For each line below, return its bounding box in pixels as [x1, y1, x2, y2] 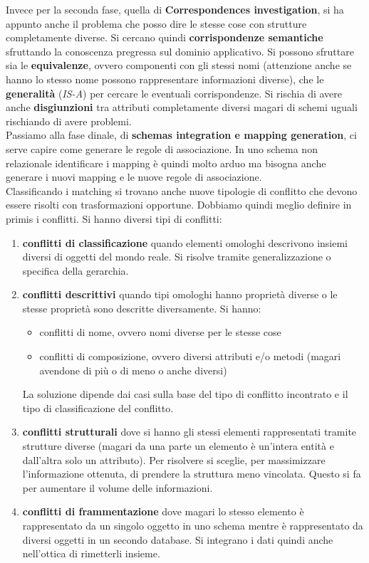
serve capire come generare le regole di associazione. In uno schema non [6, 141, 318, 156]
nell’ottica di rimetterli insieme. [22, 546, 160, 561]
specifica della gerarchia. [22, 263, 129, 278]
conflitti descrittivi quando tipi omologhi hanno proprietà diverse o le [22, 287, 338, 302]
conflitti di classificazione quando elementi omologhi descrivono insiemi [22, 235, 348, 250]
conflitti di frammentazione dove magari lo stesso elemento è [22, 504, 304, 519]
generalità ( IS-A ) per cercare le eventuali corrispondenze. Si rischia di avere [6, 85, 343, 100]
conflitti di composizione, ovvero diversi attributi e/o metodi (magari [39, 349, 341, 364]
